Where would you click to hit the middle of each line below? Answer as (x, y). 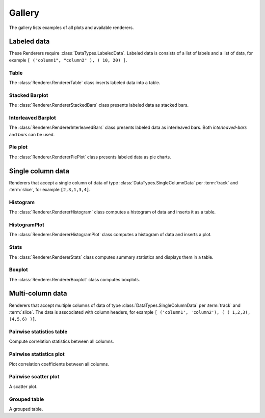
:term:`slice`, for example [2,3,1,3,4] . (50, 190)
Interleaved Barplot (33, 118)
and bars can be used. (32, 134)
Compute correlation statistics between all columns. (62, 341)
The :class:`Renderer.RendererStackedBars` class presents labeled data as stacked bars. (99, 105)
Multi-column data (38, 293)
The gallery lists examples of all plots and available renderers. (72, 28)
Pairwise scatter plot (34, 377)
